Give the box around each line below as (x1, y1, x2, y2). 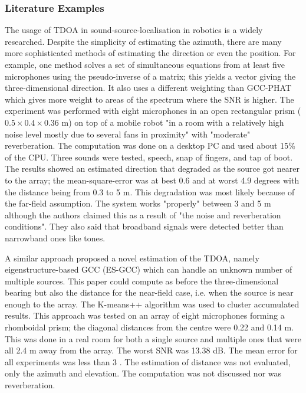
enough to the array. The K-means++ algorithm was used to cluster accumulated (5, 297, 300, 310)
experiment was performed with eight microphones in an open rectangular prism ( (5, 104, 301, 117)
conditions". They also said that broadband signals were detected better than (5, 220, 284, 232)
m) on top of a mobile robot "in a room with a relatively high (61, 116, 284, 128)
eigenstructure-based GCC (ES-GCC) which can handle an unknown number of (5, 263, 292, 276)
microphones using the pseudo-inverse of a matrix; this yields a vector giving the (5, 70, 296, 82)
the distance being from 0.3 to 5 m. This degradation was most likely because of (5, 185, 295, 198)
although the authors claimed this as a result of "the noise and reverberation (5, 208, 281, 221)
